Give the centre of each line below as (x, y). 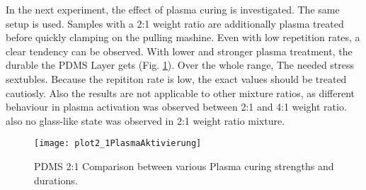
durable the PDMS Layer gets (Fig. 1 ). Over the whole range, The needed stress (180, 65)
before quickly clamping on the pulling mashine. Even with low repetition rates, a (183, 37)
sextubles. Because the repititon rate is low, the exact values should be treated (176, 78)
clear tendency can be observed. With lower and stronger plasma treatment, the (179, 51)
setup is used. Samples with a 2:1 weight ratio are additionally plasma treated (175, 23)
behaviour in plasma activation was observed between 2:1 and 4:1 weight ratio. (176, 107)
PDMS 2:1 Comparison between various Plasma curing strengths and (184, 166)
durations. (56, 180)
